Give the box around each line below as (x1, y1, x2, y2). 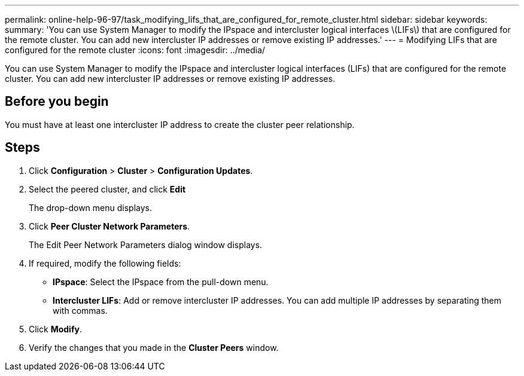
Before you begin (5, 94, 109, 109)
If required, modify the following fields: (29, 258, 181, 268)
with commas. (53, 305, 108, 316)
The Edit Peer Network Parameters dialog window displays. (29, 239, 263, 250)
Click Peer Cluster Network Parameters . (29, 221, 190, 231)
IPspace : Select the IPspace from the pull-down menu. (53, 276, 269, 287)
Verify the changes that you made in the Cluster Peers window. (29, 342, 279, 353)
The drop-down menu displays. (29, 202, 152, 213)
